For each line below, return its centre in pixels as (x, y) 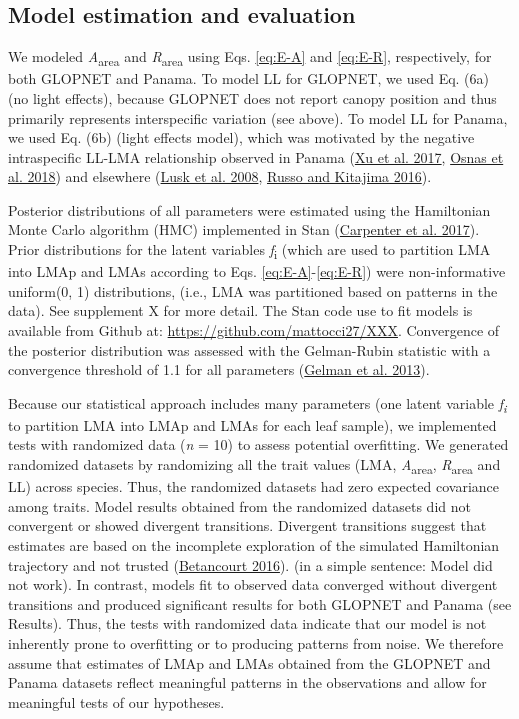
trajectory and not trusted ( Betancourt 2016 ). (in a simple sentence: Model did (250, 564)
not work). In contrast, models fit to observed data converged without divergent (253, 584)
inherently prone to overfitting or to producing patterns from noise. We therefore (256, 642)
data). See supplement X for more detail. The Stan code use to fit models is (240, 310)
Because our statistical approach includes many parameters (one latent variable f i (257, 404)
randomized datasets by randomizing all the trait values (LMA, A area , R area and (254, 465)
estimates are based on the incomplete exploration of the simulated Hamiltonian (254, 544)
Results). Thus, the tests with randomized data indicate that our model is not (247, 623)
